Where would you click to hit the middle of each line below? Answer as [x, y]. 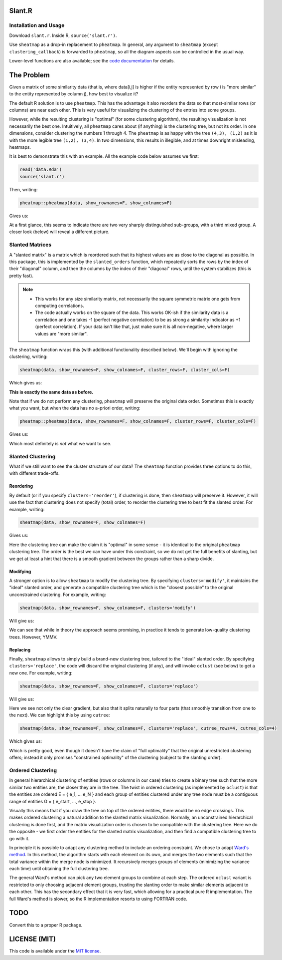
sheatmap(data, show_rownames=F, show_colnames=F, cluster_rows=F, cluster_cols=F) [125, 370]
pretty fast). [21, 276]
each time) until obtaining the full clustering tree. [59, 869]
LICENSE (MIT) [32, 939]
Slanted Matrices [30, 245]
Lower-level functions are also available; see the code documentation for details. [92, 60]
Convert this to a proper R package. [46, 925]
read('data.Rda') [41, 169]
